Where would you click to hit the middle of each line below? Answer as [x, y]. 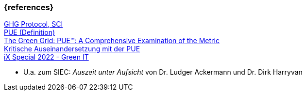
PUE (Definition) [30, 32]
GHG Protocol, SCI [34, 24]
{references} [29, 7]
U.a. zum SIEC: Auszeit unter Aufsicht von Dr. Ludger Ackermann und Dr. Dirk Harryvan [163, 72]
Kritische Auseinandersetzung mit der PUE [72, 49]
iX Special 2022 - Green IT [46, 57]
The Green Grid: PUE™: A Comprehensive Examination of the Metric [112, 41]
